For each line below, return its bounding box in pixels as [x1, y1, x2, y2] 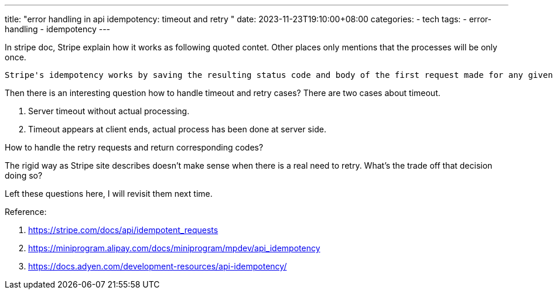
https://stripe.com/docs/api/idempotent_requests [28, 225, 219, 235]
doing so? [5, 170, 43, 180]
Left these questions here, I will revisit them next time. [5, 189, 213, 199]
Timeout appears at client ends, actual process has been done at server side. [28, 124, 326, 134]
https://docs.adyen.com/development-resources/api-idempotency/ [28, 261, 287, 271]
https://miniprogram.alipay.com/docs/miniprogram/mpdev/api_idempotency [28, 243, 320, 253]
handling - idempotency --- [5, 24, 111, 34]
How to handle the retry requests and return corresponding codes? [5, 142, 264, 152]
